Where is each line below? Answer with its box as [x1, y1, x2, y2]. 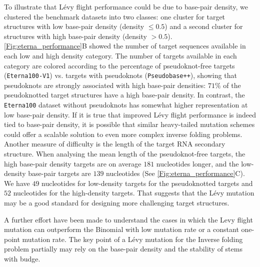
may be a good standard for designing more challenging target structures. [4, 197, 229, 207]
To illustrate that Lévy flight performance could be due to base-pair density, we [4, 1, 248, 11]
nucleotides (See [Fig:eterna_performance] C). [106, 168, 245, 178]
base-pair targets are [28, 168, 91, 178]
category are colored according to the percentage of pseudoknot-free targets [4, 60, 235, 70]
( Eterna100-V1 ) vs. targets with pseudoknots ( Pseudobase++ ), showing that [4, 70, 237, 80]
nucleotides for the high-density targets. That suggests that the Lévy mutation [13, 187, 254, 198]
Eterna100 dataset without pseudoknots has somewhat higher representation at [4, 99, 248, 109]
